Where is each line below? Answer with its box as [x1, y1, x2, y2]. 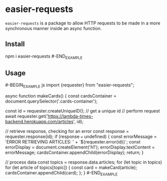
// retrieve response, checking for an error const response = [5, 128, 129, 134]
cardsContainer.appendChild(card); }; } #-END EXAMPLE [5, 170, 118, 177]
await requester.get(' [5, 113, 48, 119]
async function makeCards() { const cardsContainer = [5, 93, 116, 99]
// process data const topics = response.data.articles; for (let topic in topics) [5, 159, 162, 165]
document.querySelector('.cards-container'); [5, 98, 98, 104]
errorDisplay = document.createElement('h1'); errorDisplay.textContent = [5, 144, 155, 150]
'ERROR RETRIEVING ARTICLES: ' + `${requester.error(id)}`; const [5, 139, 141, 145]
